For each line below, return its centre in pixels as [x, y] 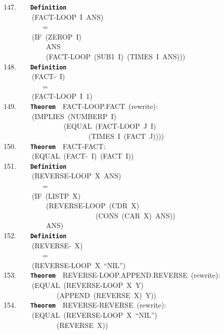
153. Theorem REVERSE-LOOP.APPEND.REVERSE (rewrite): [112, 275]
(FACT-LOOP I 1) [62, 96]
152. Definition [35, 235]
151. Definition [35, 165]
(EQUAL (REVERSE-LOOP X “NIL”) [94, 314]
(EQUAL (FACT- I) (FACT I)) [83, 156]
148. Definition [35, 66]
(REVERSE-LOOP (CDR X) [93, 206]
